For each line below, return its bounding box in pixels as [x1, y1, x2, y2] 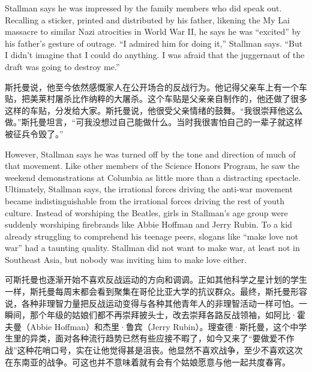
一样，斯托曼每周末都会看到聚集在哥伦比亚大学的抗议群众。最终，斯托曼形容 [5, 285, 307, 298]
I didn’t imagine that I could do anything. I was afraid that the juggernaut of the [5, 49, 305, 61]
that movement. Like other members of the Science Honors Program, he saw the [5, 159, 300, 172]
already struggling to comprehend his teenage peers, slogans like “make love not [5, 229, 298, 242]
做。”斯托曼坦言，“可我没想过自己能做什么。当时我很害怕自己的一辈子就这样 [5, 116, 303, 128]
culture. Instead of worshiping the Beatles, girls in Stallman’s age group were [5, 206, 288, 219]
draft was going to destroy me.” [5, 60, 120, 72]
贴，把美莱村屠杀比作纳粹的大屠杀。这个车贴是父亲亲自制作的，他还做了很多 [5, 92, 307, 105]
